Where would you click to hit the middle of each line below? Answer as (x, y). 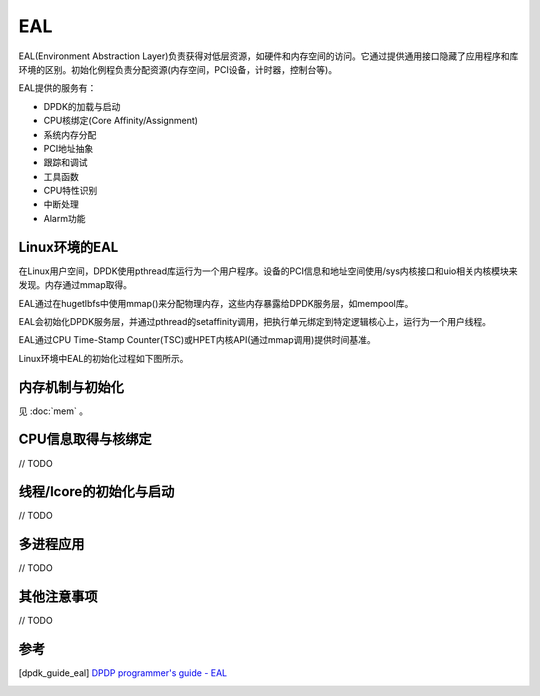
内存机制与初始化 (71, 386)
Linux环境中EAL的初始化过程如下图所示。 (103, 358)
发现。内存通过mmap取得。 (75, 285)
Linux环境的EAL (68, 246)
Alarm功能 (64, 218)
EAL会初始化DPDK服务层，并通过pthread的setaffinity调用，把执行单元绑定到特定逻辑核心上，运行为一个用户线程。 (255, 321)
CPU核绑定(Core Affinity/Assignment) (121, 121)
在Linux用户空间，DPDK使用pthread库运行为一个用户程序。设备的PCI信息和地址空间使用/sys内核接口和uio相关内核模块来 (268, 271)
